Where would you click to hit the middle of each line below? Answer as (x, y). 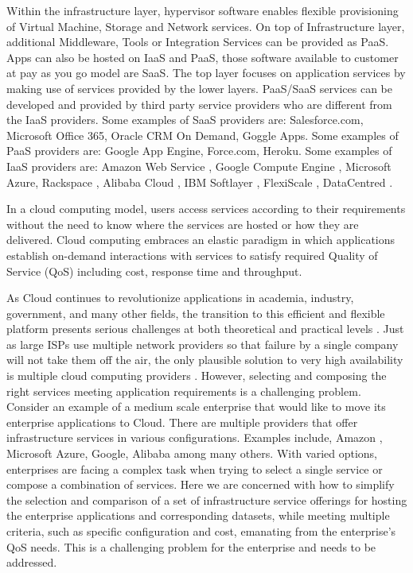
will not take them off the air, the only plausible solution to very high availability (205, 360)
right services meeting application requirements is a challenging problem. (184, 391)
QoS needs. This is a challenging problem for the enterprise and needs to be (191, 546)
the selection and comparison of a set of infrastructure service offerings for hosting (207, 499)
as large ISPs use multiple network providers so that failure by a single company (203, 344)
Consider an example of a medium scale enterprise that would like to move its (196, 407)
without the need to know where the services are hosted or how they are (183, 224)
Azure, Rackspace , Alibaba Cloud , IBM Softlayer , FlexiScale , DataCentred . (200, 182)
